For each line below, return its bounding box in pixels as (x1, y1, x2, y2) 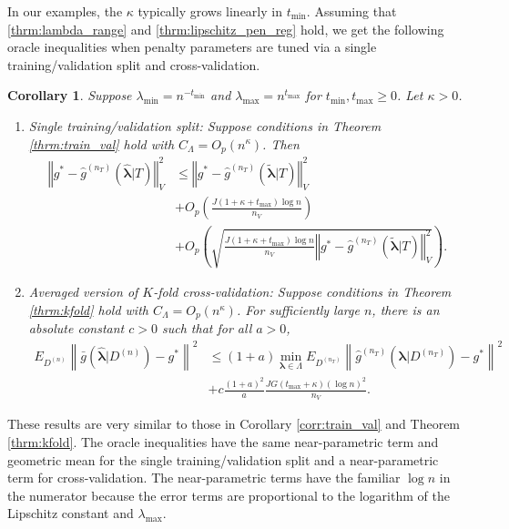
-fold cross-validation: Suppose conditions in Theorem (153, 282, 452, 300)
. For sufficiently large (236, 300, 360, 319)
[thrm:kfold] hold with (28, 300, 148, 319)
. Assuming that (306, 2, 397, 20)
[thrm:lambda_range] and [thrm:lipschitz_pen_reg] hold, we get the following (7, 19, 444, 38)
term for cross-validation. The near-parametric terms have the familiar (7, 468, 401, 487)
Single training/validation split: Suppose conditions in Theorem (28, 116, 382, 135)
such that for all (162, 319, 252, 338)
